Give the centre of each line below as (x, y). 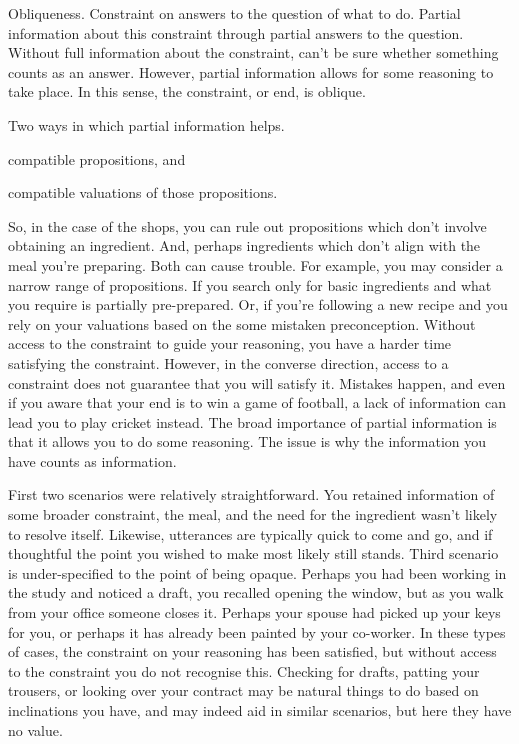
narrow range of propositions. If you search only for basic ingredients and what (250, 284)
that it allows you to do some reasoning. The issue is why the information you (247, 441)
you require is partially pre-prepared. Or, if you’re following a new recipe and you (258, 304)
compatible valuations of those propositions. (143, 192)
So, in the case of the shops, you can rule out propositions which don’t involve (247, 225)
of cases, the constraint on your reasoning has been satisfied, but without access (252, 651)
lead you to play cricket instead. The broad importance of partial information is (252, 421)
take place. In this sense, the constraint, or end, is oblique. (187, 91)
